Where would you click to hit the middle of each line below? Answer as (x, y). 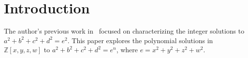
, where (127, 50)
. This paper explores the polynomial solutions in (140, 40)
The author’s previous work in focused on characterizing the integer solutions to (124, 31)
